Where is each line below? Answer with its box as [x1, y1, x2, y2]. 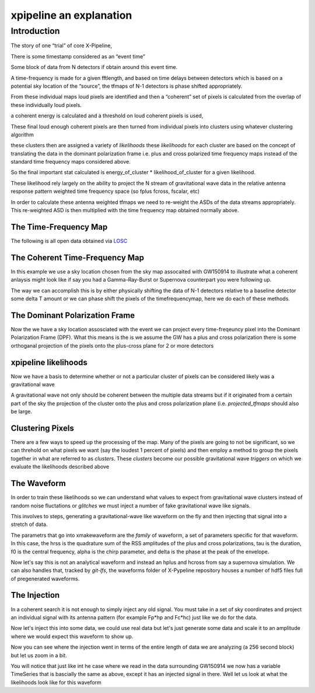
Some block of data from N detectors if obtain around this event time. [10, 64, 178, 71]
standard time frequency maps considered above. [10, 158, 131, 165]
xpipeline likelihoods [10, 357, 87, 368]
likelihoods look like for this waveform [10, 678, 101, 686]
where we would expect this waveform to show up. [10, 633, 134, 640]
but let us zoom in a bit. [10, 652, 67, 659]
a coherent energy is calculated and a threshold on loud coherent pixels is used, [10, 112, 204, 119]
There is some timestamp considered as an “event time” [10, 53, 145, 60]
